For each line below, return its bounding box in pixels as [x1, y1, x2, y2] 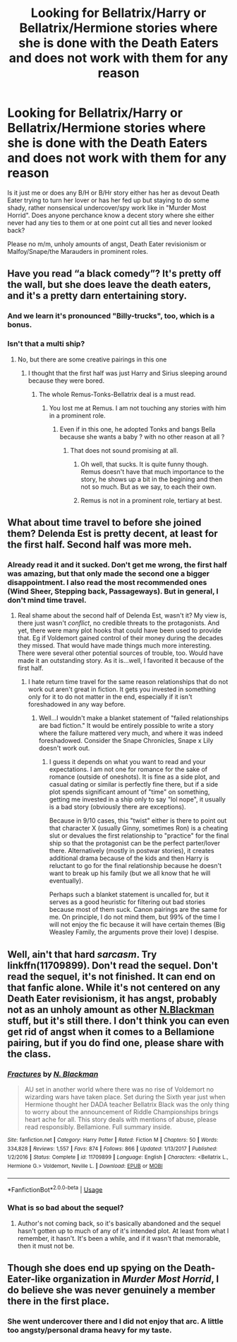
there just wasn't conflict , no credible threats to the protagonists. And [17, 619, 220, 627]
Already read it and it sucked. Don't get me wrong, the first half [7, 560, 228, 569]
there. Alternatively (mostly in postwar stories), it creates [49, 847, 214, 855]
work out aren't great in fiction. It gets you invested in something [28, 685, 217, 694]
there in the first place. [7, 1295, 110, 1307]
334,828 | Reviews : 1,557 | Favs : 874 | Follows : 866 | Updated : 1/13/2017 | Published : [7, 1145, 218, 1152]
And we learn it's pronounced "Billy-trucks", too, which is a [7, 311, 215, 321]
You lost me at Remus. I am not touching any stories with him [49, 403, 226, 412]
